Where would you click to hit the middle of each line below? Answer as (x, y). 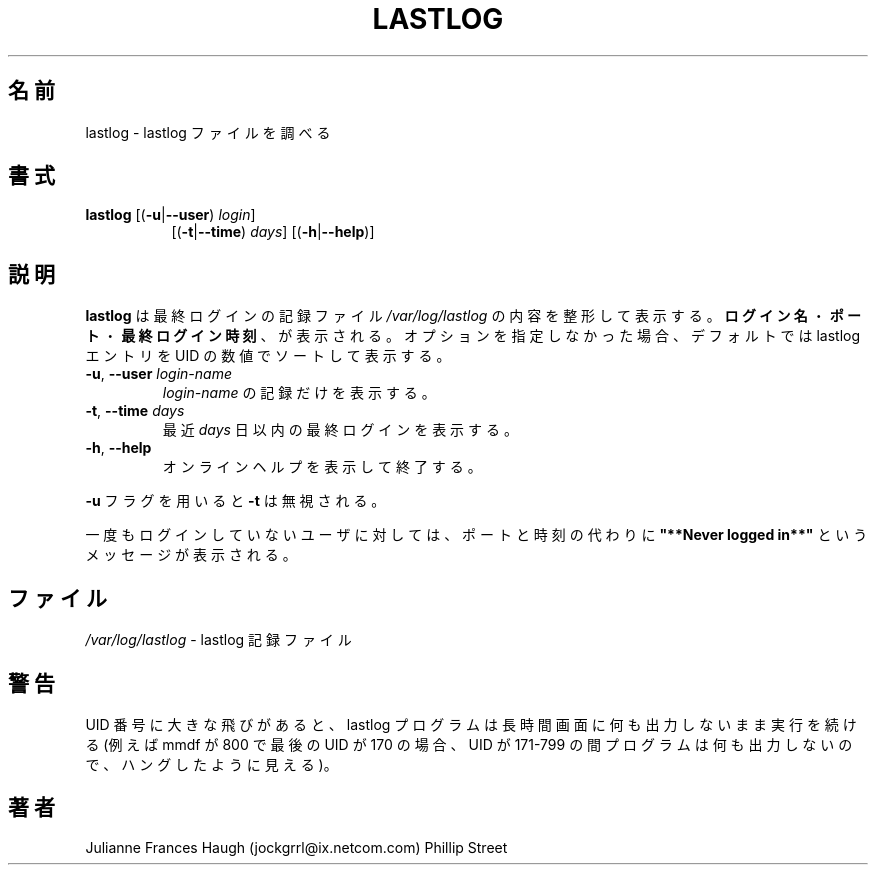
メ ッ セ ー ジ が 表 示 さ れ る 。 (191, 555)
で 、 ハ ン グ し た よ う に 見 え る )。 (211, 764)
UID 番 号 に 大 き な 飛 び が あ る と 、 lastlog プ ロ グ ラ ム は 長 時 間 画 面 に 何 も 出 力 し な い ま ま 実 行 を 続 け (471, 724)
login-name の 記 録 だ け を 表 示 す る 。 (299, 393)
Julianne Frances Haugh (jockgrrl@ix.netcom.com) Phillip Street (296, 847)
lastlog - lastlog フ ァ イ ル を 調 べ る (208, 132)
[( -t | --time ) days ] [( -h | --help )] (273, 232)
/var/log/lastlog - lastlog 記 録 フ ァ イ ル (218, 640)
